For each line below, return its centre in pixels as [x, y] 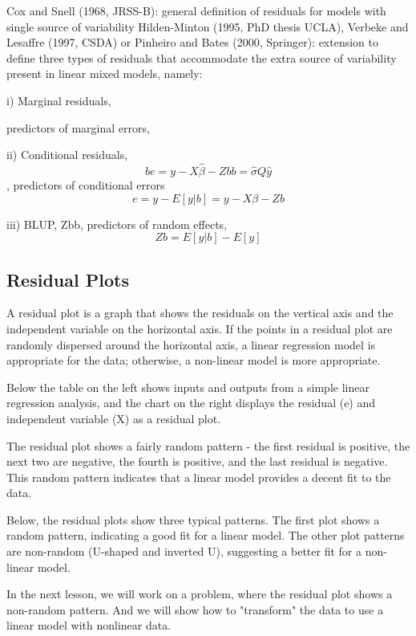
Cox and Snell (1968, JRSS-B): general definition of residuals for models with [196, 10]
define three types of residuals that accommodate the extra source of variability [202, 57]
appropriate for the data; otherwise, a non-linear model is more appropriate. [194, 360]
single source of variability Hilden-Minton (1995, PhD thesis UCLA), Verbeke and [208, 26]
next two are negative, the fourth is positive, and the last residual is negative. [197, 461]
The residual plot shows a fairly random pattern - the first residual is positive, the [208, 445]
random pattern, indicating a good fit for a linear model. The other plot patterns [206, 535]
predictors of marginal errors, [78, 127]
